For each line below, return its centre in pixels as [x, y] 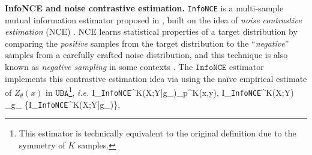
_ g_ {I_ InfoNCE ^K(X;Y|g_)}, [63, 104]
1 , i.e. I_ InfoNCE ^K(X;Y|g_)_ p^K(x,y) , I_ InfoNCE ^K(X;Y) [181, 91]
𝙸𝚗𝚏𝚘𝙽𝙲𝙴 [211, 68]
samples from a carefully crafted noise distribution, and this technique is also [146, 55]
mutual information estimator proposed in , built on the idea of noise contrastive [153, 19]
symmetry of [42, 145]
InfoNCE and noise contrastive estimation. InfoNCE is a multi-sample [144, 8]
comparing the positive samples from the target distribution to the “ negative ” [147, 43]
